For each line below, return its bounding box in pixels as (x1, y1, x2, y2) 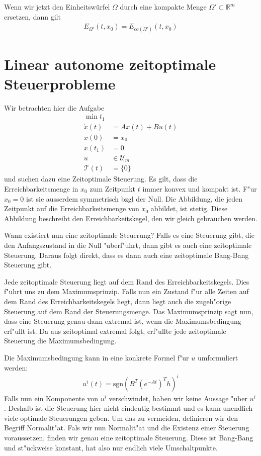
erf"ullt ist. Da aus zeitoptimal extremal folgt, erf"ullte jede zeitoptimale (4, 325, 226, 336)
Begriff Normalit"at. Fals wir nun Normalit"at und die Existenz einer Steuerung (4, 422, 249, 433)
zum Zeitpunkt (90, 184, 136, 194)
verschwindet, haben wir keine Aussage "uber (109, 393, 247, 403)
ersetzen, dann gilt (4, 11, 61, 22)
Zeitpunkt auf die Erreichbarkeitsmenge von (4, 203, 139, 214)
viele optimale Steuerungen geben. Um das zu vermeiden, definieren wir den (4, 412, 238, 423)
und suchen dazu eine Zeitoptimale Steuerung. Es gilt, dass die (4, 173, 198, 184)
